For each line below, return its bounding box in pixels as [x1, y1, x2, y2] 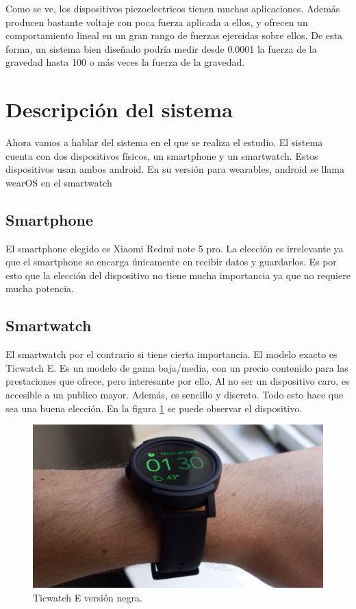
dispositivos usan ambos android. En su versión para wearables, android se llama [5, 162, 344, 176]
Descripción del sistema [5, 95, 233, 123]
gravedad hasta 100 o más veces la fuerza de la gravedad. [5, 55, 245, 69]
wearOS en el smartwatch [5, 175, 112, 189]
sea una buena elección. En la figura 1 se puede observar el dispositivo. [5, 401, 303, 415]
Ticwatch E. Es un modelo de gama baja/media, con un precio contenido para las [5, 360, 348, 374]
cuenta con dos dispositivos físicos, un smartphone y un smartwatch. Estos [5, 148, 318, 163]
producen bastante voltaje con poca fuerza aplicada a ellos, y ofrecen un [5, 14, 308, 29]
